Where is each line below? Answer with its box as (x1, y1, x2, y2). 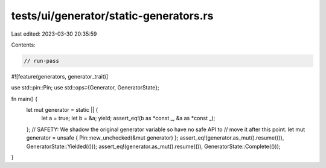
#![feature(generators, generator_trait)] (11, 73, 109, 80)
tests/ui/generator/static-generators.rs (11, 9, 214, 22)
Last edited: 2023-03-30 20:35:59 (11, 30, 97, 37)
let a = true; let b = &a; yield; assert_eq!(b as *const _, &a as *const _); (41, 115, 216, 122)
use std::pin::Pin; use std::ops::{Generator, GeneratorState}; (11, 84, 159, 91)
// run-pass (24, 57, 60, 64)
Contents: (11, 41, 36, 48)
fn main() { (11, 95, 38, 102)
